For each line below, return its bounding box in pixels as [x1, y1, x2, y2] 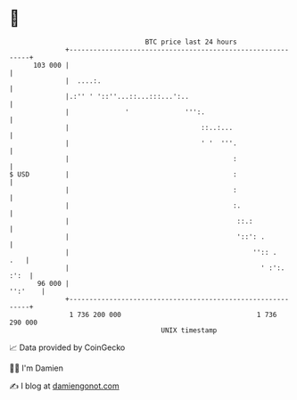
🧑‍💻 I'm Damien [9, 363, 64, 373]
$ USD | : [9, 169, 238, 179]
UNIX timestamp [161, 325, 218, 335]
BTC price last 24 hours [144, 37, 238, 46]
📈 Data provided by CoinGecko [9, 342, 126, 353]
